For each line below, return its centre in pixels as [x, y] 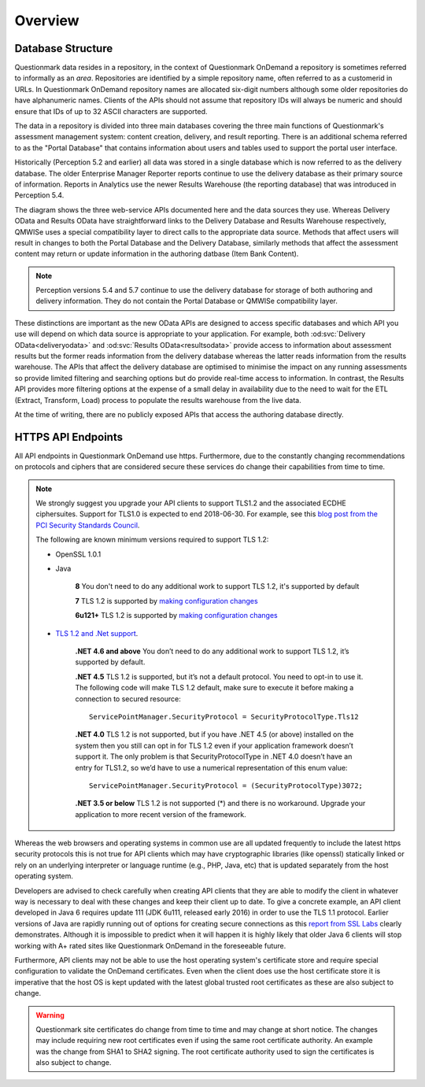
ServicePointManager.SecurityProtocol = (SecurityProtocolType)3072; [226, 786]
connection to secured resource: [128, 699]
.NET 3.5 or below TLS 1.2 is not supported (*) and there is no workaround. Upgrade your [220, 804]
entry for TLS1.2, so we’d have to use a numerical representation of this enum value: [211, 767]
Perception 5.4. [39, 195]
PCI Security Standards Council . [88, 525]
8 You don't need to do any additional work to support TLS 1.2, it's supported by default [217, 586]
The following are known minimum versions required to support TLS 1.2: [152, 540]
